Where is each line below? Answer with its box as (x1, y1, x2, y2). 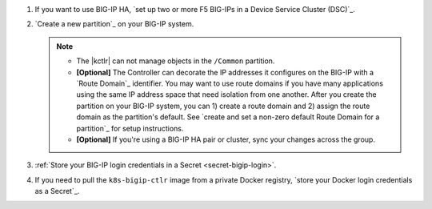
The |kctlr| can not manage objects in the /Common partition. (76, 56, 275, 66)
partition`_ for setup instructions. (76, 123, 184, 133)
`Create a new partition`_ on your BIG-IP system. (34, 19, 194, 29)
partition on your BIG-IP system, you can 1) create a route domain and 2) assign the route (76, 101, 370, 111)
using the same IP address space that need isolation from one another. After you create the (76, 90, 378, 99)
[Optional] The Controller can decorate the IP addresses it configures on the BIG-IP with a (76, 67, 374, 77)
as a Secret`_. (34, 187, 80, 196)
